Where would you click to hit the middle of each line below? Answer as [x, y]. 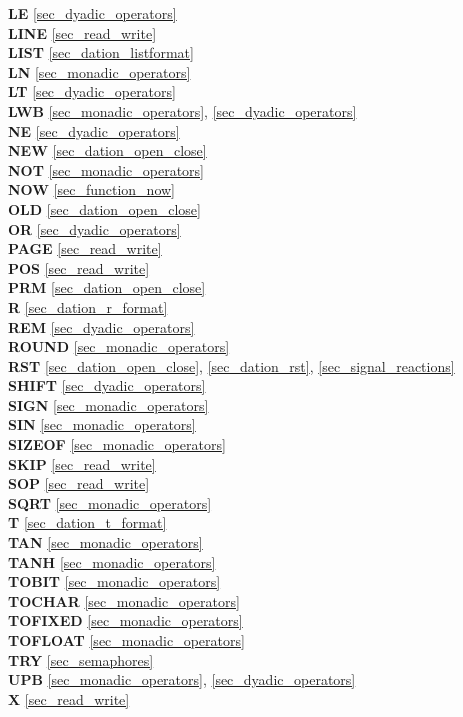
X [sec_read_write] [69, 698]
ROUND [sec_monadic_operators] [119, 346]
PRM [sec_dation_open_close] [107, 287]
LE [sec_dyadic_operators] [92, 13]
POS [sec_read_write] [79, 267]
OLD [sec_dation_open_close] [104, 208]
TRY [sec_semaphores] [81, 659]
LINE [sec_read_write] [82, 32]
